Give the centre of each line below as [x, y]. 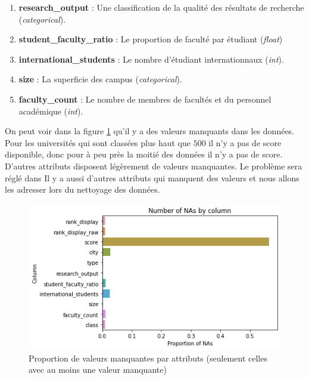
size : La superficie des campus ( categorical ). [100, 79]
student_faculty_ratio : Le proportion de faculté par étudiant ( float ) [151, 39]
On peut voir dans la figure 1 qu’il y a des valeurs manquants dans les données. [150, 131]
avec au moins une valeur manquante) [98, 370]
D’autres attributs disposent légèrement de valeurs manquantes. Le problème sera [154, 166]
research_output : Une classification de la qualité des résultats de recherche [161, 7]
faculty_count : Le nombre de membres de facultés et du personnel [145, 99]
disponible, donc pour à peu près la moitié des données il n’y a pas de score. [144, 154]
